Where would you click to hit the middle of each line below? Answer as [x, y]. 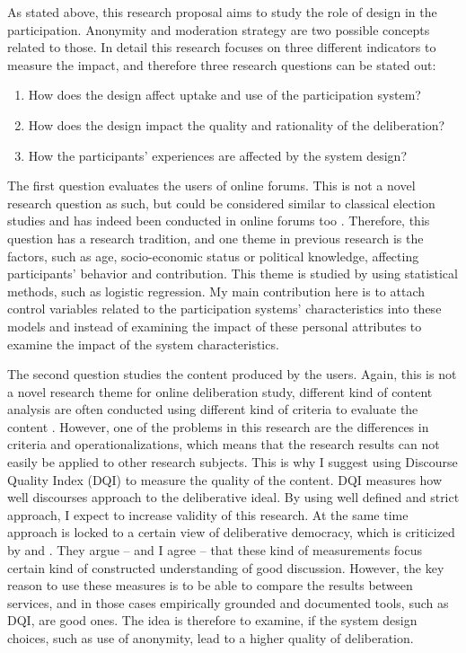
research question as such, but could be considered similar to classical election [221, 203]
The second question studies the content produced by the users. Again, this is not [232, 374]
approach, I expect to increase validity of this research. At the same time [208, 514]
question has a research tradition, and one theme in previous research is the [215, 238]
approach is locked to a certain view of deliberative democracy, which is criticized [231, 532]
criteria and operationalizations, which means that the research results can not [224, 444]
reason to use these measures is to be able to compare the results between [210, 585]
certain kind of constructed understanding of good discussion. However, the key [226, 567]
